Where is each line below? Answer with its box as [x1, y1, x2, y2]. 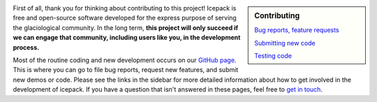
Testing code [254, 52, 293, 60]
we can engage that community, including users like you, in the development [13, 34, 241, 42]
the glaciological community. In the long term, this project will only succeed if [13, 23, 239, 31]
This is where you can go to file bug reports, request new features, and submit [13, 66, 239, 74]
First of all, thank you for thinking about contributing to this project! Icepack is [13, 4, 237, 12]
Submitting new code [254, 38, 316, 47]
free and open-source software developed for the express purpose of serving [13, 14, 237, 22]
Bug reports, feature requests [254, 26, 339, 34]
